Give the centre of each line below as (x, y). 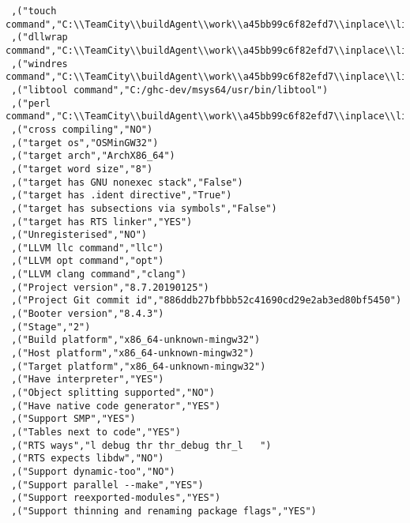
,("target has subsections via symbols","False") (144, 208)
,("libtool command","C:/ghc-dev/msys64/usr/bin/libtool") (170, 90)
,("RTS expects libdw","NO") (88, 459)
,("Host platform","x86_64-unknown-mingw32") (133, 354)
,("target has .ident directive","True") (122, 196)
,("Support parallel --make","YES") (107, 485)
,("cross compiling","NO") (82, 129)
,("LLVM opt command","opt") (88, 261)
